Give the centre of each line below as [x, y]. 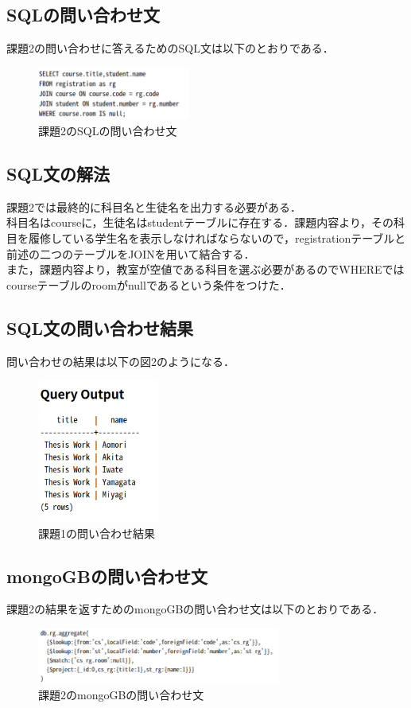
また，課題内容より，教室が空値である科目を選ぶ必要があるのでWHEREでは [205, 269]
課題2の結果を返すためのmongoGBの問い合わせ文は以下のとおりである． [195, 609]
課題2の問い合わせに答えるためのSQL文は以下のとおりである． [170, 48]
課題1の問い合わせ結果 [97, 533]
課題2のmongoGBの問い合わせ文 [121, 694]
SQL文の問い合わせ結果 [100, 327]
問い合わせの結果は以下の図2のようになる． [120, 361]
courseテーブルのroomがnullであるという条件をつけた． [149, 284]
